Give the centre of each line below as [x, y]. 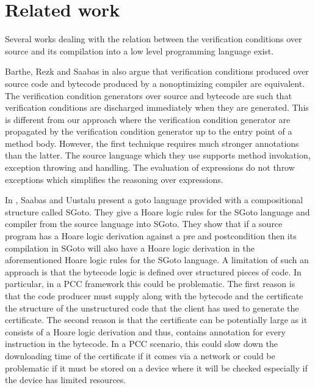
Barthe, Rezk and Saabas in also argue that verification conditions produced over [157, 71]
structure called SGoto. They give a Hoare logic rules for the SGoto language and [157, 211]
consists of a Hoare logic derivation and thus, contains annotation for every [145, 331]
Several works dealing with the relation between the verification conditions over [154, 39]
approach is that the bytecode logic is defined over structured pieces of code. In [153, 271]
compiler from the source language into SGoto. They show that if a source [144, 224]
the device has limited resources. [66, 380]
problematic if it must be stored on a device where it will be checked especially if [156, 367]
